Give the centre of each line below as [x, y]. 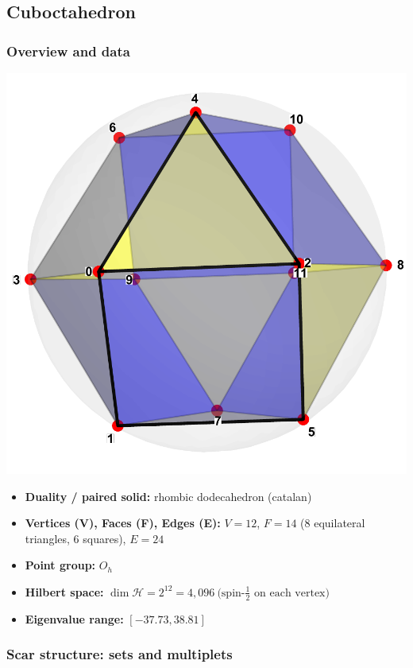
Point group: [60, 565]
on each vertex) [292, 593]
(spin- [231, 593]
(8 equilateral [333, 523]
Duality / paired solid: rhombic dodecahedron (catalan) [168, 496]
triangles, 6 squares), [75, 538]
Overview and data [68, 50]
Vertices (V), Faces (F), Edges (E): [123, 523]
